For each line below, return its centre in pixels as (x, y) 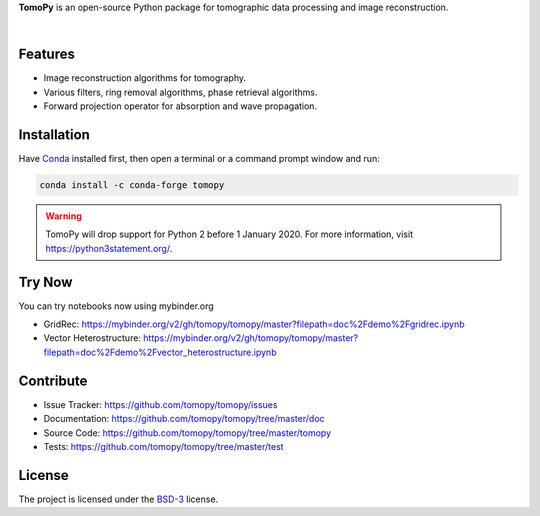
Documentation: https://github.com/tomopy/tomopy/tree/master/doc (184, 419)
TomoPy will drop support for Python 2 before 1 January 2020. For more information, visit (229, 234)
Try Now (45, 281)
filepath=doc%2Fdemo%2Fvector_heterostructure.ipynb (160, 352)
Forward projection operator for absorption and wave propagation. (180, 106)
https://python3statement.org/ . (109, 248)
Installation (54, 134)
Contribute (53, 380)
